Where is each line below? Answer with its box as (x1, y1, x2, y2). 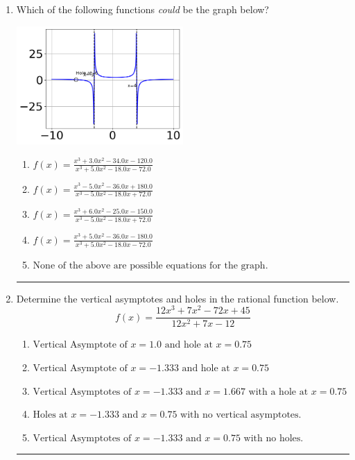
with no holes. (243, 433, 304, 443)
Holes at (33, 410, 68, 420)
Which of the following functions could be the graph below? (16, 2, 269, 16)
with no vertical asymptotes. (180, 410, 302, 420)
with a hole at (248, 386, 309, 397)
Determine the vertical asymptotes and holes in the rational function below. (16, 291, 339, 305)
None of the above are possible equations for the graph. (33, 260, 268, 271)
